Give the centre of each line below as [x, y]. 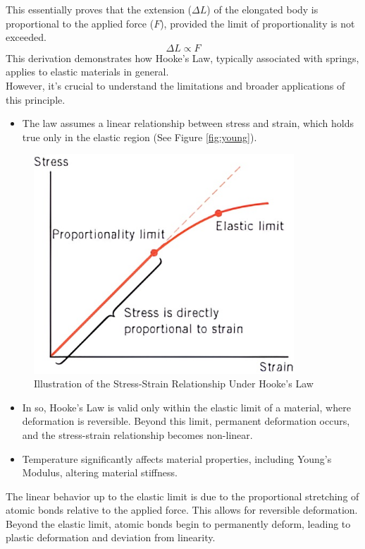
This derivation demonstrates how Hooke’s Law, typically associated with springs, [182, 58]
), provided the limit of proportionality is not [258, 23]
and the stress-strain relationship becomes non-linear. [137, 434]
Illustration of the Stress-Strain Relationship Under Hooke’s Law [174, 384]
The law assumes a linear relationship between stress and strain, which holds [188, 123]
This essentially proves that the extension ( [99, 9]
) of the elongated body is [262, 9]
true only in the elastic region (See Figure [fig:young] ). [140, 137]
